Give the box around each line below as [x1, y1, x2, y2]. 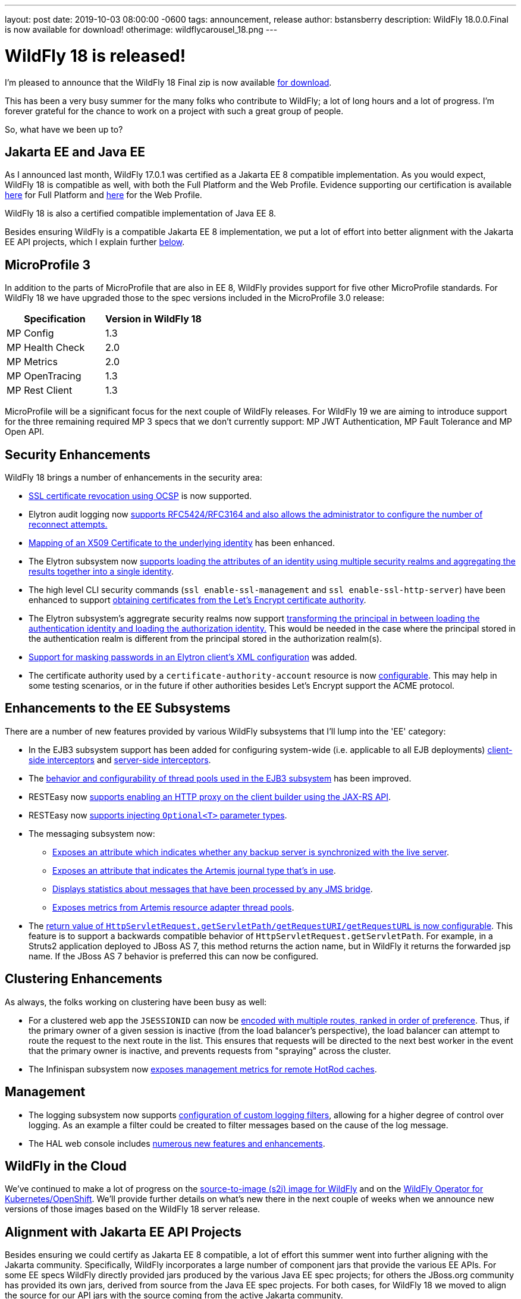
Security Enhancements [5, 447, 150, 462]
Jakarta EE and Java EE [5, 144, 145, 159]
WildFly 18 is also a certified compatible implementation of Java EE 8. [5, 208, 277, 219]
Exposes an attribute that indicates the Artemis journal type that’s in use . [52, 865, 336, 876]
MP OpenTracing [7, 370, 81, 382]
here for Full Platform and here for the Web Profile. [5, 190, 202, 200]
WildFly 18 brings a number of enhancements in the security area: [5, 472, 263, 483]
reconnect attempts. [29, 519, 108, 530]
